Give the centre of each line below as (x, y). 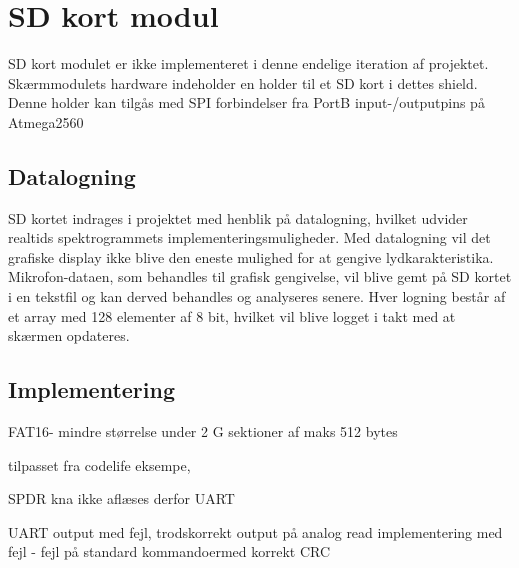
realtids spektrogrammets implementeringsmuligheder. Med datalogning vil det (249, 237)
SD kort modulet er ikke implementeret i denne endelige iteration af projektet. (248, 63)
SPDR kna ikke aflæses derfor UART (121, 498)
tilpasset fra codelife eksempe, (99, 464)
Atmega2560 (46, 121)
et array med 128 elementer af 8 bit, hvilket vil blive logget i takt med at (232, 315)
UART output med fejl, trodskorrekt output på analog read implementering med (255, 531)
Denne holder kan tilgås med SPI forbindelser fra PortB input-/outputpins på (246, 102)
